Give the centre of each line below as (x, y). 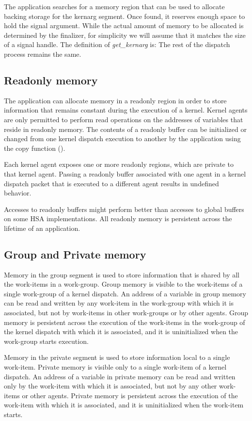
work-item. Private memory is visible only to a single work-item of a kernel (115, 367)
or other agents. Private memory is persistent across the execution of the (130, 395)
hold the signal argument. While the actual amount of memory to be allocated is (124, 25)
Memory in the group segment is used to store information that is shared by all (122, 274)
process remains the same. (43, 54)
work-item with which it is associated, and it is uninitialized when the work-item (124, 405)
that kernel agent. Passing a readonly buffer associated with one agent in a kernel (125, 173)
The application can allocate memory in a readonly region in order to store (115, 100)
